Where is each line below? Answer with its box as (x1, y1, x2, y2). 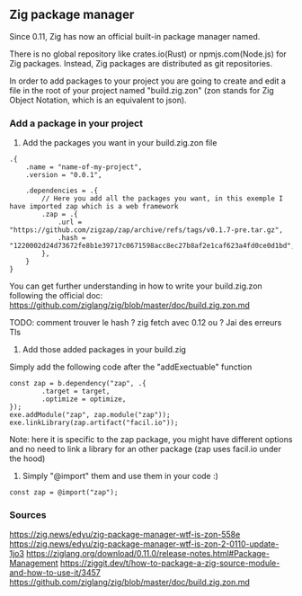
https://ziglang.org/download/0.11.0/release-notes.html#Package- (26, 548, 270, 559)
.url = (57, 218, 83, 227)
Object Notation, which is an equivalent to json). (9, 94, 187, 105)
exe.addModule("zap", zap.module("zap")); (9, 411, 171, 420)
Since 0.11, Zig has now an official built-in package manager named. (9, 31, 261, 41)
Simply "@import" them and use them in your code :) (22, 471, 218, 482)
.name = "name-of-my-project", (25, 163, 143, 172)
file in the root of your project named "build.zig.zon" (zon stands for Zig (9, 85, 274, 95)
